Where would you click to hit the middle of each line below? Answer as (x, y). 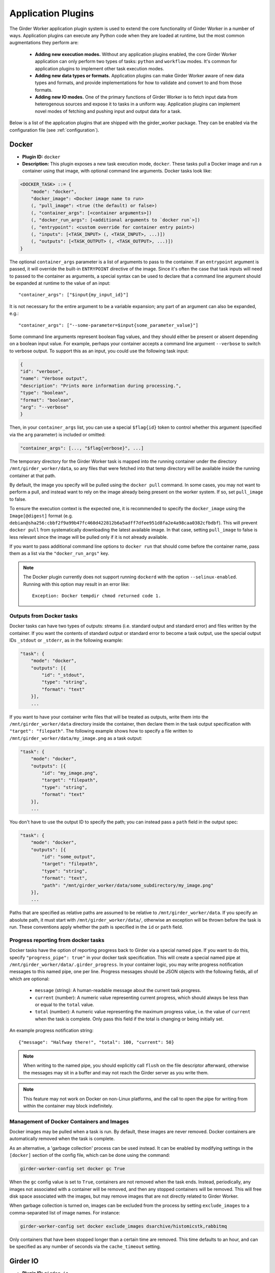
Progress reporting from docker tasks (57, 940)
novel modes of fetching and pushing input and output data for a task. (108, 111)
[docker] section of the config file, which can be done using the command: (90, 1155)
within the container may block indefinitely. (68, 1105)
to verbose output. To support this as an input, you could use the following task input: (99, 351)
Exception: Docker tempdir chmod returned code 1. (97, 596)
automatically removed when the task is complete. (62, 1139)
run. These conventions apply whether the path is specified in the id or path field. (96, 927)
